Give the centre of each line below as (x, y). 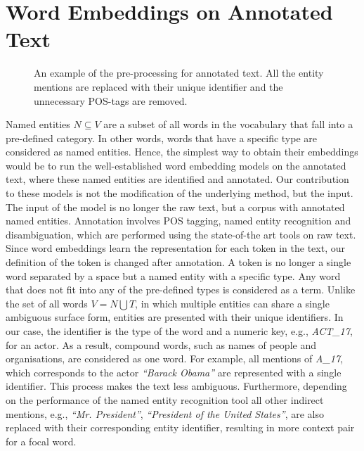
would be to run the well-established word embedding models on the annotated (176, 165)
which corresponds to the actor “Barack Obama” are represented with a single (174, 372)
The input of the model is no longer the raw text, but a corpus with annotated (175, 207)
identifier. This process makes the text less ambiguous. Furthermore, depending (176, 386)
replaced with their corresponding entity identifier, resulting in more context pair (180, 427)
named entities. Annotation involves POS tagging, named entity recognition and (178, 221)
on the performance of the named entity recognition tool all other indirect (165, 399)
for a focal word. (41, 441)
